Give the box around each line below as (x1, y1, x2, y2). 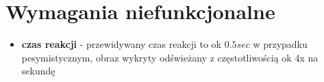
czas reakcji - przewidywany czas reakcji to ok (21, 37, 221, 51)
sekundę (21, 64, 55, 78)
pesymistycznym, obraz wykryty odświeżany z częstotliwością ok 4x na (21, 50, 319, 64)
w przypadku (253, 37, 308, 51)
